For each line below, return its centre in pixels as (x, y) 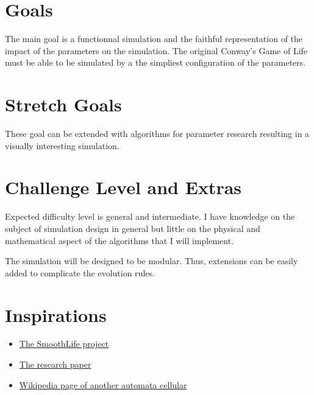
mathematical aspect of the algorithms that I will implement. (120, 240)
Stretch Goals (63, 104)
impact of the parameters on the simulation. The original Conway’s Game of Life (156, 50)
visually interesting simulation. (62, 145)
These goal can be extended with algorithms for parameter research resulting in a (157, 134)
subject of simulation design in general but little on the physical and (133, 228)
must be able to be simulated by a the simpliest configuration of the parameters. (155, 62)
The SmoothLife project (64, 344)
